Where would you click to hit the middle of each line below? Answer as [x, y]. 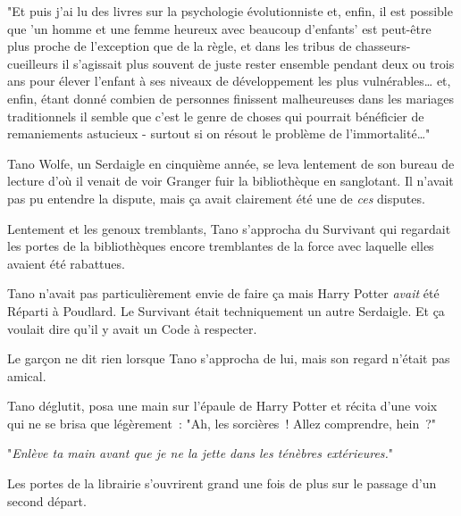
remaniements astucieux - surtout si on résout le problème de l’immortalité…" [219, 133]
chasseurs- [383, 46]
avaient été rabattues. [66, 263]
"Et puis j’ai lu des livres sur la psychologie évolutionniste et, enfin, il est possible [230, 11]
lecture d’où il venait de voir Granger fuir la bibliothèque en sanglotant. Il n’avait [230, 181]
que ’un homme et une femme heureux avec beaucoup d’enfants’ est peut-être [219, 28]
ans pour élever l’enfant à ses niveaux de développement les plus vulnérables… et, [229, 81]
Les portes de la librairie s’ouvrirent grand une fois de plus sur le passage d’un [222, 483]
